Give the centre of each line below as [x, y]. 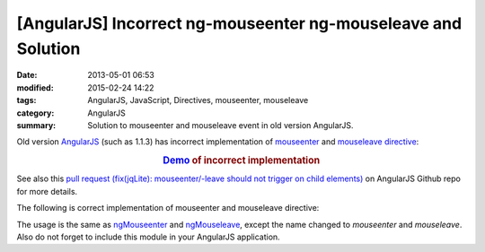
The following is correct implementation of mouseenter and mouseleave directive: [168, 208]
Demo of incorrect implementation [242, 161]
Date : [27, 75]
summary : [36, 125]
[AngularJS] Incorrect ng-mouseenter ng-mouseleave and [239, 23]
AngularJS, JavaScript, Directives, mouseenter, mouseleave [198, 100]
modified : [35, 87]
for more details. [47, 191]
